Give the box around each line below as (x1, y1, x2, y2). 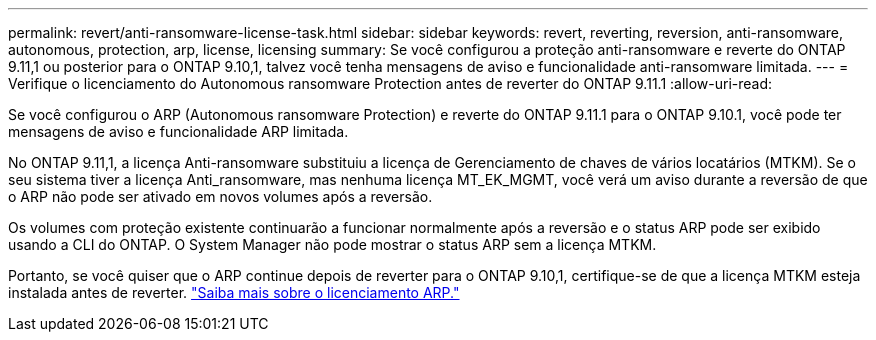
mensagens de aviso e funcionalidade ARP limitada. (8, 123, 349, 140)
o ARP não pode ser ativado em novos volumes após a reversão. (8, 188, 433, 205)
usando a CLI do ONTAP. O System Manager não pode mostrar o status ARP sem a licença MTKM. (8, 236, 657, 253)
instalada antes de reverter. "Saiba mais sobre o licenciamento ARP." (8, 284, 460, 301)
